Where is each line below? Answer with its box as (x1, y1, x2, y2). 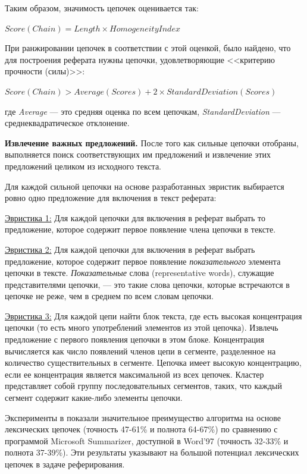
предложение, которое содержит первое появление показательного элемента (5, 255, 281, 267)
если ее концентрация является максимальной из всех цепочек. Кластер (5, 368, 264, 380)
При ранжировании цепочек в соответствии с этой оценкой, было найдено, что (5, 42, 291, 54)
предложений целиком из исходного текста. (5, 159, 161, 172)
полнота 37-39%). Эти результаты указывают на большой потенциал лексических (5, 446, 299, 459)
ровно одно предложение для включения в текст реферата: (5, 192, 217, 204)
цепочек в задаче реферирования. (5, 458, 125, 470)
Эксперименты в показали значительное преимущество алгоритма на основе (5, 411, 281, 423)
